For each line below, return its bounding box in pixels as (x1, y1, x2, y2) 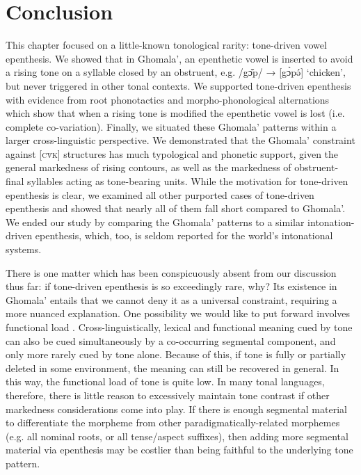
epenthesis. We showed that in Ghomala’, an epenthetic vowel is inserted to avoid (6, 51, 353, 65)
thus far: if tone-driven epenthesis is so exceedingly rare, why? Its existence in (6, 279, 337, 293)
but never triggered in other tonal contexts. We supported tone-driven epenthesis (6, 78, 351, 92)
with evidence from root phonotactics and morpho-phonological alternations (6, 92, 330, 106)
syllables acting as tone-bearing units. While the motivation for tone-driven (27, 174, 348, 188)
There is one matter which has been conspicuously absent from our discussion (6, 265, 337, 280)
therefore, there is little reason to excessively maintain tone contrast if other (6, 387, 330, 402)
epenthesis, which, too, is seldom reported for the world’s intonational (35, 228, 333, 243)
